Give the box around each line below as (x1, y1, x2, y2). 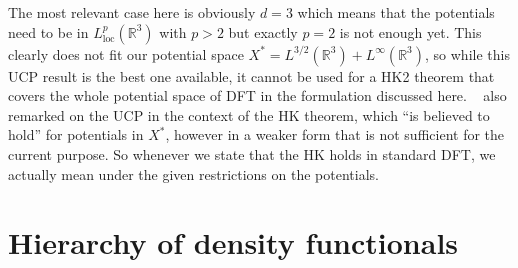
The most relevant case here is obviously (8, 2, 256, 22)
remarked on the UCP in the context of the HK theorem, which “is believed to (8, 104, 490, 125)
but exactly (228, 21, 298, 42)
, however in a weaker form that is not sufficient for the (165, 124, 505, 145)
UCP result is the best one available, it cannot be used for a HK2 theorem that (8, 65, 495, 86)
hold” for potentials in (8, 124, 144, 145)
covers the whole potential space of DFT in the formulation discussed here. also (8, 85, 507, 106)
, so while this (425, 43, 510, 64)
